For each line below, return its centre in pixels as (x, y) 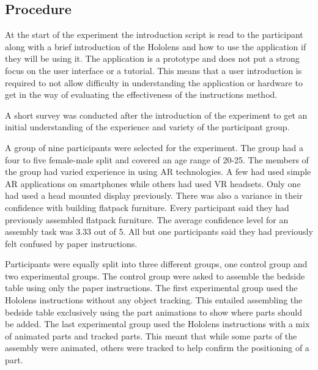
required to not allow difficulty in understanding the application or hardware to (154, 82)
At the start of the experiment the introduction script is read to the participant (154, 35)
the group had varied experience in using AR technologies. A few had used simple (158, 172)
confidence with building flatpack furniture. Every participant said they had (147, 207)
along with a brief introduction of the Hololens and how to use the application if (156, 46)
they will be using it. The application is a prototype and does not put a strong (152, 58)
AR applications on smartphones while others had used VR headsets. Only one (153, 183)
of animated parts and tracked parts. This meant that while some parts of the (151, 335)
